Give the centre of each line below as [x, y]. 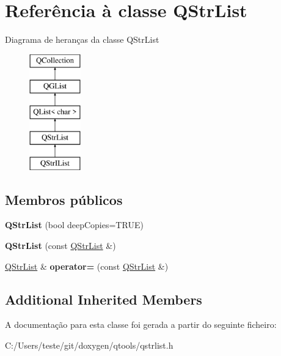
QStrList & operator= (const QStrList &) [87, 266]
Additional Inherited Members [104, 299]
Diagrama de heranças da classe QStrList [82, 39]
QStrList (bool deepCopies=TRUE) [74, 225]
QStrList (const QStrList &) [60, 246]
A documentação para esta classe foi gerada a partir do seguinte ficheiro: [141, 324]
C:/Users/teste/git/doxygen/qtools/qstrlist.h [89, 345]
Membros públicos [64, 199]
